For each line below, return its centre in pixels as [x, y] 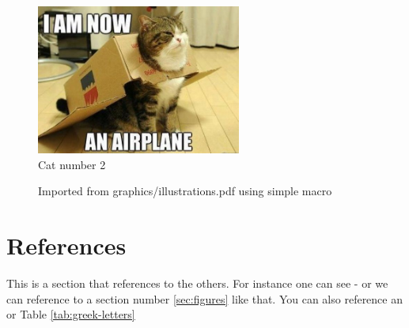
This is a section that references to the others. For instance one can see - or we [197, 283]
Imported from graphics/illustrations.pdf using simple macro [185, 191]
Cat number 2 [72, 164]
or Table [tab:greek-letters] [71, 314]
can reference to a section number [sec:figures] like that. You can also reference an [204, 298]
